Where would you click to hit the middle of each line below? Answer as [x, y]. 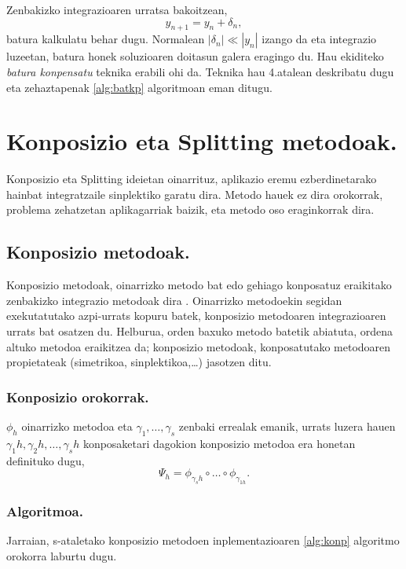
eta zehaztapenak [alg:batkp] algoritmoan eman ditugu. [139, 87]
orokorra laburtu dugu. [62, 555]
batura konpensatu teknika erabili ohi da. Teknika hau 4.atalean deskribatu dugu [200, 71]
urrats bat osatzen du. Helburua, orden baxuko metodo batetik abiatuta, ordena [199, 331]
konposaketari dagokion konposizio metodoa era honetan [219, 443]
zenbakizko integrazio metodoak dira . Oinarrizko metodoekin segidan [174, 300]
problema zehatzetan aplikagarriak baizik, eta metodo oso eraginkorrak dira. [190, 209]
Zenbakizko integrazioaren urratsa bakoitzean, [117, 9]
